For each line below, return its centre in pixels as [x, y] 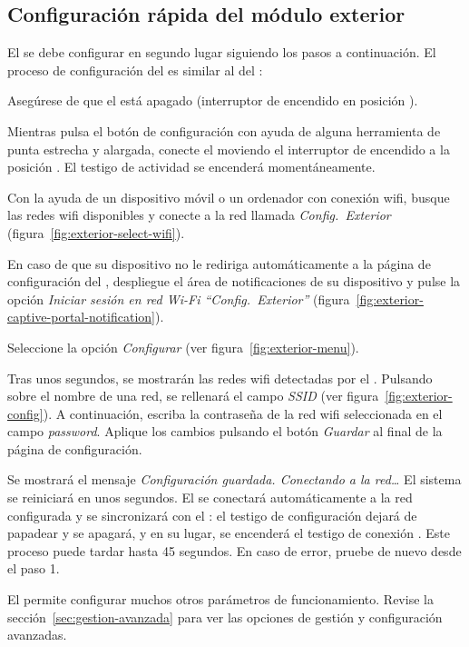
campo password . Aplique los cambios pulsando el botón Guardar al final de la [225, 431]
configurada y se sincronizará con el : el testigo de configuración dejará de [212, 515]
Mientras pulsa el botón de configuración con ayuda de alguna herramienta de [224, 130]
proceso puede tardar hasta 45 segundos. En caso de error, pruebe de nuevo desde [234, 550]
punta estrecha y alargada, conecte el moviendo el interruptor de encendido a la [229, 149]
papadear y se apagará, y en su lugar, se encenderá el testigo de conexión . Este [229, 533]
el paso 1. [34, 568]
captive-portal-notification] [82, 317]
